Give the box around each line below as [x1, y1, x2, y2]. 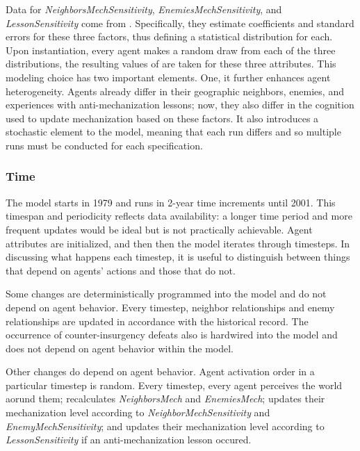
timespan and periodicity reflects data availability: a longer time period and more [6, 208, 352, 223]
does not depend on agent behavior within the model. [6, 341, 234, 355]
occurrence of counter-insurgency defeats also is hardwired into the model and [6, 327, 338, 342]
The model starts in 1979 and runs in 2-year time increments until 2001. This [6, 195, 336, 209]
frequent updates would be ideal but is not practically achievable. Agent [6, 222, 313, 236]
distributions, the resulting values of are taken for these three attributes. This [6, 56, 336, 71]
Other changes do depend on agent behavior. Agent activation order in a [6, 364, 315, 379]
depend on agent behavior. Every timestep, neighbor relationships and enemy [6, 300, 335, 314]
